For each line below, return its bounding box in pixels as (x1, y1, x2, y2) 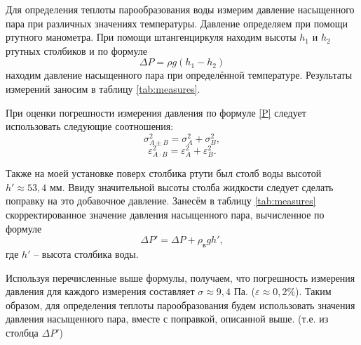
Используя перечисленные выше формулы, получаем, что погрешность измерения (6, 270, 355, 285)
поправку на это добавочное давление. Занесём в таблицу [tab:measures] (6, 193, 316, 208)
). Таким (295, 284, 332, 299)
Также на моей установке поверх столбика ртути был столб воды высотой (6, 166, 322, 181)
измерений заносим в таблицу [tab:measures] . (6, 81, 200, 96)
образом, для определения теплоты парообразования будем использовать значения (6, 297, 355, 312)
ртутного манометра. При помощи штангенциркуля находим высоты (6, 30, 297, 44)
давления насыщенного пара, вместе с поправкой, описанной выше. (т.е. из (6, 311, 329, 326)
